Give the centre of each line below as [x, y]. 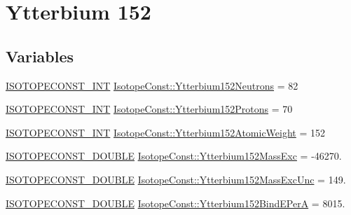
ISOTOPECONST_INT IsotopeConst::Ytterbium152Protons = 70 [149, 109]
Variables [40, 56]
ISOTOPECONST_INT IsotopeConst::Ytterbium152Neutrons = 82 [152, 85]
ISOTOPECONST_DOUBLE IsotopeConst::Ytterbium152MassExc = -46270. [174, 156]
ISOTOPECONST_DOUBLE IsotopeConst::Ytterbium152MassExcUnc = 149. [176, 179]
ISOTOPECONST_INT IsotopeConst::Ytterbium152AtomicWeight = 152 [166, 132]
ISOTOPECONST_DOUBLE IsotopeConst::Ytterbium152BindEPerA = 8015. [175, 203]
